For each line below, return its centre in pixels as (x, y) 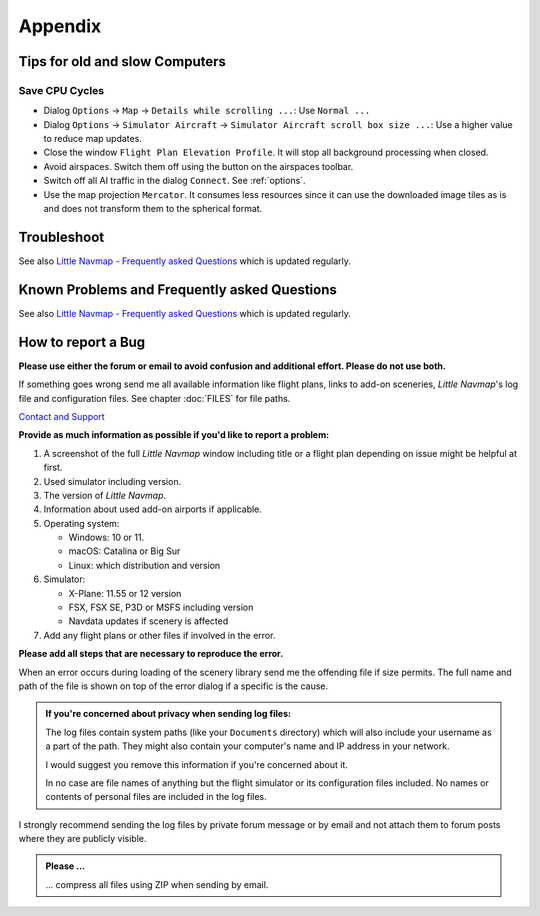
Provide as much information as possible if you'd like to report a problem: (174, 435)
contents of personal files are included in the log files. (156, 797)
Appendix (60, 26)
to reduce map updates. (92, 139)
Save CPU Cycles (61, 90)
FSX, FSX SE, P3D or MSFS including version (161, 607)
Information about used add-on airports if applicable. (152, 509)
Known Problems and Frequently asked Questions (177, 289)
